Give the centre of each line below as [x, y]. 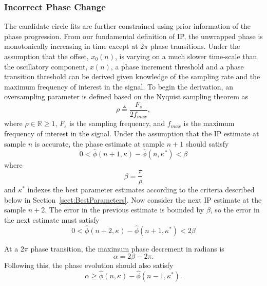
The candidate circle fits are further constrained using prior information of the [128, 26]
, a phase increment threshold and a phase [177, 66]
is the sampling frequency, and [117, 123]
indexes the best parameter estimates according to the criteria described [141, 190]
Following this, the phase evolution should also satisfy [89, 265]
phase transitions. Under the [195, 46]
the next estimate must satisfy [52, 219]
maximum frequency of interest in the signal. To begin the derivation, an [119, 86]
